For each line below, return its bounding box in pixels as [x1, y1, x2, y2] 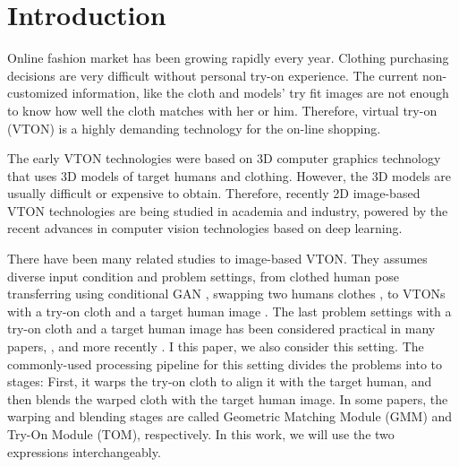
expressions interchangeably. [7, 442, 161, 461]
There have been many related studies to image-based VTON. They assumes [7, 249, 428, 268]
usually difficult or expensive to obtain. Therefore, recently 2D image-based [7, 184, 421, 203]
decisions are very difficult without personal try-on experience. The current [7, 65, 419, 84]
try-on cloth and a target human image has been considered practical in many [7, 319, 436, 338]
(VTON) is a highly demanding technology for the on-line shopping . [7, 118, 381, 137]
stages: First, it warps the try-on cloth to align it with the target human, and [7, 372, 432, 391]
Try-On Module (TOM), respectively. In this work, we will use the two [7, 425, 395, 443]
